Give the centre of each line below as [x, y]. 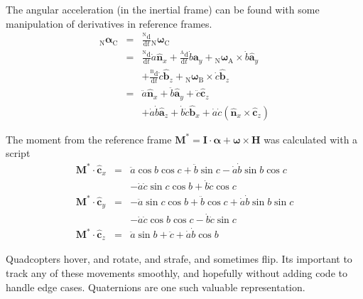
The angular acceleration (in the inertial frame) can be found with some [163, 9]
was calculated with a [311, 139]
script [18, 153]
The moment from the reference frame [89, 139]
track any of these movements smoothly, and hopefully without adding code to [177, 273]
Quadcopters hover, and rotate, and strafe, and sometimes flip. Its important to [179, 259]
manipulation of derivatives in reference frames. [109, 23]
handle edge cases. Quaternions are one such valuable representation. [156, 287]
